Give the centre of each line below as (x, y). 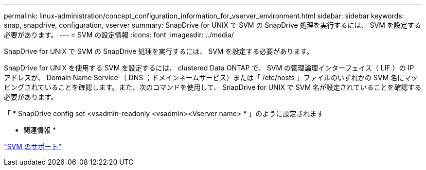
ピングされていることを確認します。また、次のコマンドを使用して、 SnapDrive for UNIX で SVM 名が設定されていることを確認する (213, 87)
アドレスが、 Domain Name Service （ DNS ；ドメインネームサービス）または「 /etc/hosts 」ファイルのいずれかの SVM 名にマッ (211, 77)
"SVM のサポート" (33, 146)
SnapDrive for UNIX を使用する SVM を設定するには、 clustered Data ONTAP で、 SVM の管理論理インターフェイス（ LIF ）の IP (209, 68)
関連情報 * (40, 130)
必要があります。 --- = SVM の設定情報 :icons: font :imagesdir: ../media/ (119, 35)
